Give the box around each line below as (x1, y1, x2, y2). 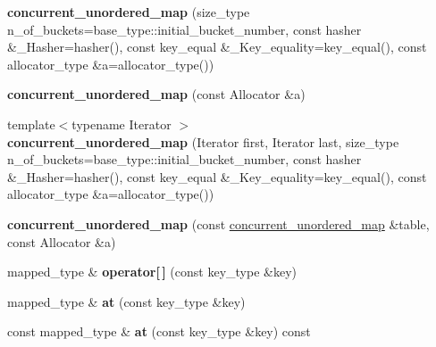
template (7, 114, 55, 133)
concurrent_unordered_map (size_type (7, 3, 250, 21)
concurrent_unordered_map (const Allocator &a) (7, 85, 306, 103)
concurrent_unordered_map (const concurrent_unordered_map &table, (7, 214, 430, 233)
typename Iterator (71, 114, 172, 133)
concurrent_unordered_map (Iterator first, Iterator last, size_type (7, 132, 399, 151)
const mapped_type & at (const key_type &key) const (7, 322, 311, 341)
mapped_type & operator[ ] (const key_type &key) (7, 262, 297, 281)
